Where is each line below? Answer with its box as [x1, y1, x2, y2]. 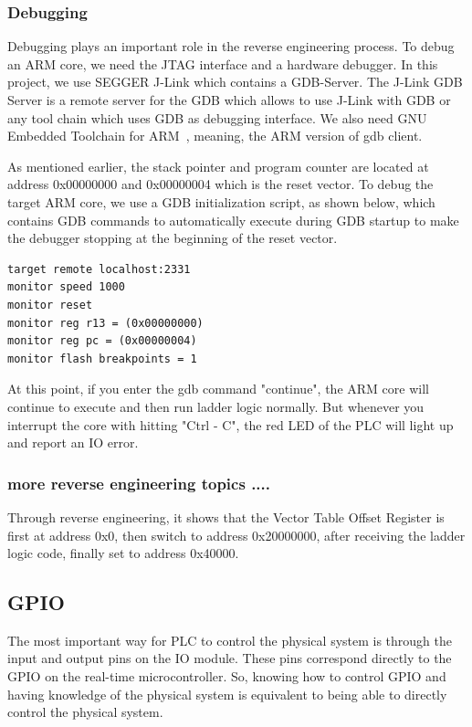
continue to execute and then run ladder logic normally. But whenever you [7, 396, 425, 416]
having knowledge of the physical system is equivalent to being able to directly [7, 684, 447, 703]
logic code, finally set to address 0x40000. [7, 543, 239, 563]
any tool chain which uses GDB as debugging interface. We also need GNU [7, 108, 427, 127]
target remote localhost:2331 [7, 262, 191, 276]
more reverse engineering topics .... [7, 471, 271, 494]
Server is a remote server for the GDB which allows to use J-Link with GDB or [7, 90, 451, 109]
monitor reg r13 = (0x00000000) [7, 316, 204, 330]
